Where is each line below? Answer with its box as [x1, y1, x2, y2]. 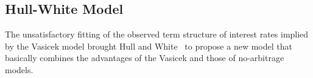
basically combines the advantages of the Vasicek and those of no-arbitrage [5, 51, 284, 64]
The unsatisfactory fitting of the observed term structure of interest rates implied [5, 28, 309, 41]
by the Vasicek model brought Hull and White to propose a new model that [5, 39, 292, 52]
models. [5, 63, 33, 76]
